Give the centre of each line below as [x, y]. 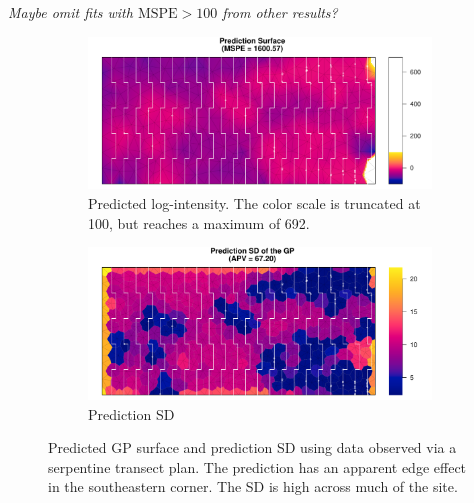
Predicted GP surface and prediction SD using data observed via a [252, 447]
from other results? [280, 12]
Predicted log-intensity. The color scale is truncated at [254, 203]
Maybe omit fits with [70, 12]
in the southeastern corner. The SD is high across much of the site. [253, 486]
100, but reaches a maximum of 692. [199, 222]
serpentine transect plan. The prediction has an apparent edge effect [257, 466]
